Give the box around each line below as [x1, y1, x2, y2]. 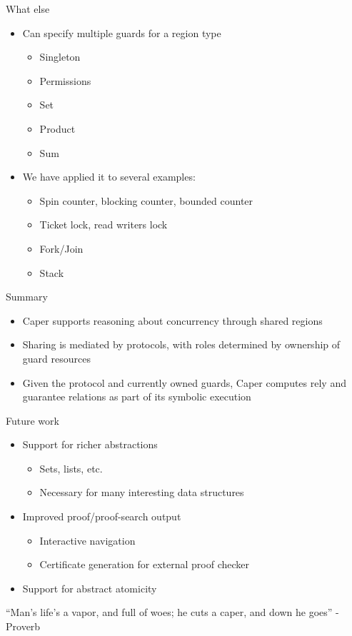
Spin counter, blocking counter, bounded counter [39, 193, 253, 208]
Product [39, 121, 76, 136]
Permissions [39, 73, 91, 88]
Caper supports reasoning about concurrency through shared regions [22, 313, 323, 328]
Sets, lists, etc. [39, 460, 103, 475]
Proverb [6, 619, 41, 634]
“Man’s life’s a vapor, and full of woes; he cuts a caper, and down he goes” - [6, 605, 339, 620]
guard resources [22, 350, 91, 365]
